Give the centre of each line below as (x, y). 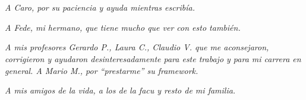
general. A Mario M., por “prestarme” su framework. (102, 70)
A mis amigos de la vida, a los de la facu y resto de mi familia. (120, 90)
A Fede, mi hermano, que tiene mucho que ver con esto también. (123, 27)
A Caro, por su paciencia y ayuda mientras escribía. (100, 7)
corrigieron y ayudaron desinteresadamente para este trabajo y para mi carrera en (153, 58)
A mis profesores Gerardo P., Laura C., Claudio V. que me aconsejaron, (137, 47)
